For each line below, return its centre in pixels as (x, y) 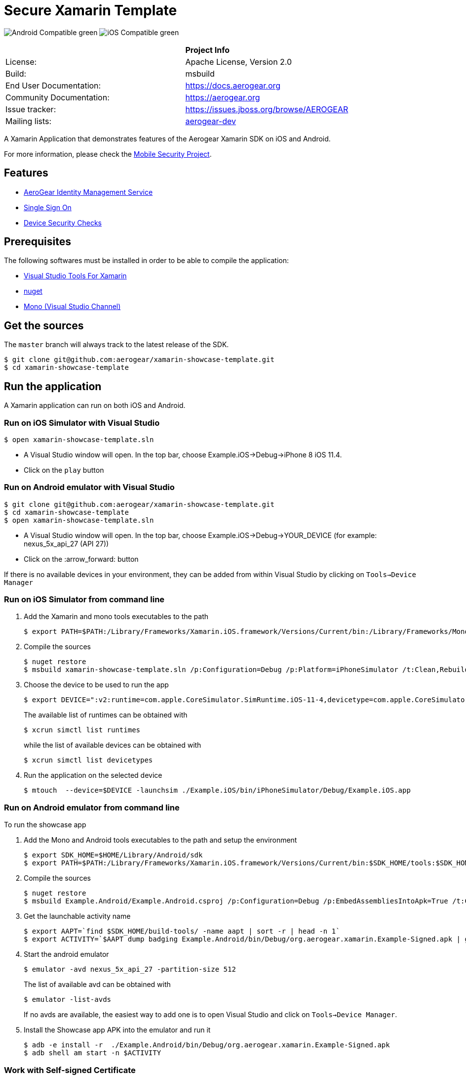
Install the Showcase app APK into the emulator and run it (117, 1030)
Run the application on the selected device (93, 775)
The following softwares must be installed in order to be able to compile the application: (147, 261)
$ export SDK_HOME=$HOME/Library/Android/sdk (113, 855)
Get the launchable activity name (77, 916)
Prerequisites (38, 242)
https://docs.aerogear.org (233, 85)
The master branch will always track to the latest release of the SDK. (116, 345)
